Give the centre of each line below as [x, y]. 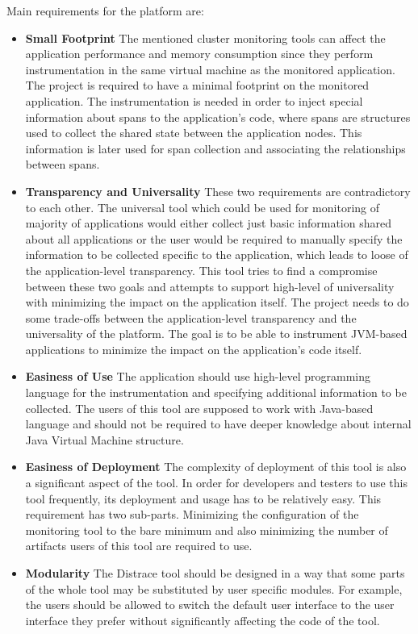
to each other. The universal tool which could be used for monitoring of [203, 207]
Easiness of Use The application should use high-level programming [198, 376]
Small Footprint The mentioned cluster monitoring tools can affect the [205, 38]
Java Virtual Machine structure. [104, 439]
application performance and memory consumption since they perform [199, 54]
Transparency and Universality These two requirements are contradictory [218, 191]
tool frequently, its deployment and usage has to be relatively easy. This [203, 498]
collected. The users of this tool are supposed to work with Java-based [199, 408]
